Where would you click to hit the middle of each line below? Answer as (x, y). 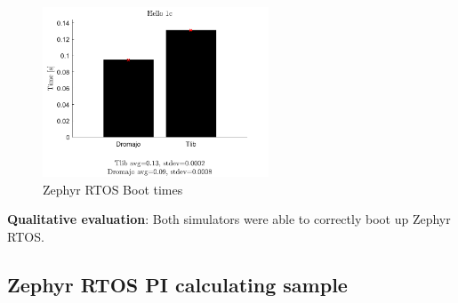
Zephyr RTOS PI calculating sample (177, 284)
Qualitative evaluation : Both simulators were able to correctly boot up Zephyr (229, 219)
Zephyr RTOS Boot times (113, 189)
